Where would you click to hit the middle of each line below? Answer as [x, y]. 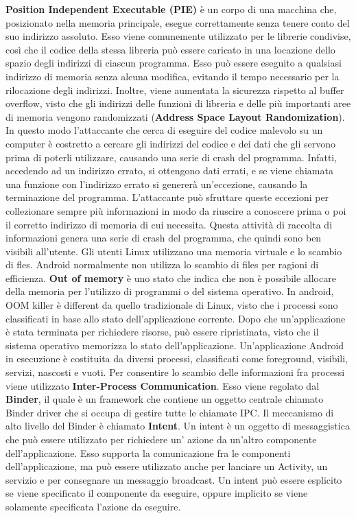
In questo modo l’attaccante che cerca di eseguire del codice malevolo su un [164, 130]
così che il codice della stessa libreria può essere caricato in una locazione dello [170, 49]
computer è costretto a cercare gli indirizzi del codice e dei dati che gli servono [170, 143]
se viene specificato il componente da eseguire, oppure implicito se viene [157, 493]
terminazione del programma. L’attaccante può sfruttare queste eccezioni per [167, 197]
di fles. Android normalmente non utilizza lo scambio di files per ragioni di [162, 264]
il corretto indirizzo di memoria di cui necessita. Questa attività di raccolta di [169, 224]
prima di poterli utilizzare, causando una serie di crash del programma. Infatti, [171, 157]
